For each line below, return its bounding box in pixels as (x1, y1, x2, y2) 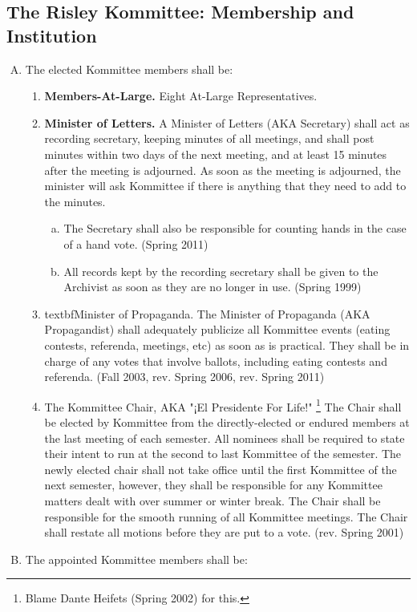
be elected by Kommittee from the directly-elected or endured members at (44, 413, 410, 430)
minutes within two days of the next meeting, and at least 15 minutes (44, 145, 387, 162)
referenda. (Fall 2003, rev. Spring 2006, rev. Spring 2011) (44, 368, 325, 385)
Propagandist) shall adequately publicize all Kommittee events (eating (44, 321, 391, 338)
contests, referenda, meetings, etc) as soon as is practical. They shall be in (44, 336, 410, 353)
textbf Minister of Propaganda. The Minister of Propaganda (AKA (44, 305, 370, 322)
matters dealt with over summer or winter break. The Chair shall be (44, 492, 381, 509)
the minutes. (44, 193, 106, 209)
